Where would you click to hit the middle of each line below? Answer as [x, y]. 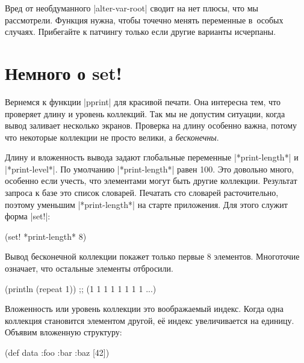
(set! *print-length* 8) [46, 236]
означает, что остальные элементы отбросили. [89, 268]
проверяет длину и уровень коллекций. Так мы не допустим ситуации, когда [145, 113]
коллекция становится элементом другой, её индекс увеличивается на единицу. [150, 320]
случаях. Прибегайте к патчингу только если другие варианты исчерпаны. [141, 32]
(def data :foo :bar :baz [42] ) [57, 352]
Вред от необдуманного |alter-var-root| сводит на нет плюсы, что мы [132, 8]
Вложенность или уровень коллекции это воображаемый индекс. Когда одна [144, 309]
